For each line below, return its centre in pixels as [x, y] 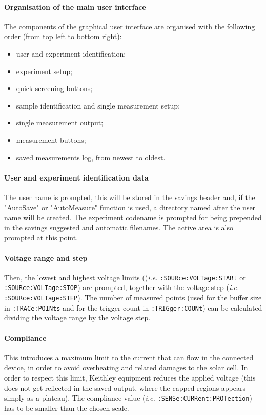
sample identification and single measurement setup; [98, 105]
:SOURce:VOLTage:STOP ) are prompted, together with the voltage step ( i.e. [122, 287]
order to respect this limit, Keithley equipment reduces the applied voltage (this [130, 377]
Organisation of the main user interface [75, 6]
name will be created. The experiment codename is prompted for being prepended [133, 217]
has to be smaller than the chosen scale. [67, 408]
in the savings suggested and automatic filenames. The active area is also [119, 227]
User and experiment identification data [76, 177]
